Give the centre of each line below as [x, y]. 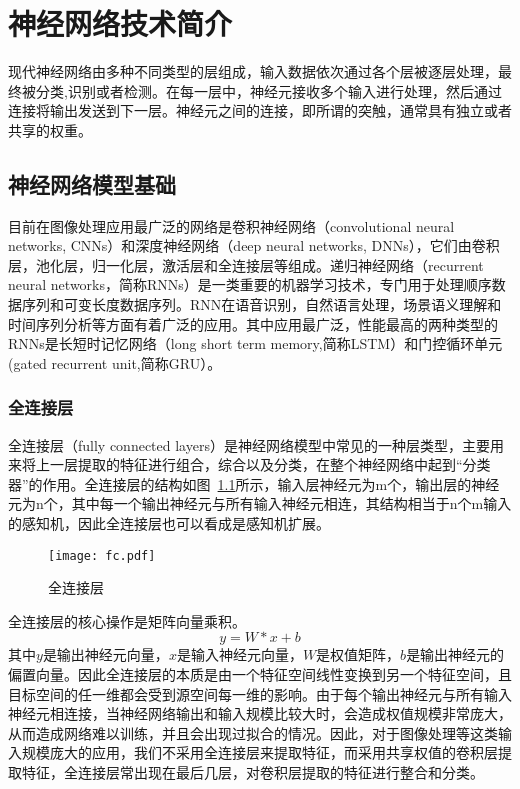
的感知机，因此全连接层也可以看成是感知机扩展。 [169, 523]
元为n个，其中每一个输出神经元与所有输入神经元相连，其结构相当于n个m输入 [260, 503]
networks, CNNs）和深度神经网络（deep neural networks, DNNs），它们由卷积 [254, 245]
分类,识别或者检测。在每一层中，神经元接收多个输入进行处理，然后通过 [268, 90]
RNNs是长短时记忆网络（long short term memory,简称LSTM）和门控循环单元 [255, 343]
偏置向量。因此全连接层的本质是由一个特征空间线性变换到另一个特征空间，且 [260, 674]
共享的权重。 [50, 129]
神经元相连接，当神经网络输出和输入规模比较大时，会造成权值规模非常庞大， [260, 713]
